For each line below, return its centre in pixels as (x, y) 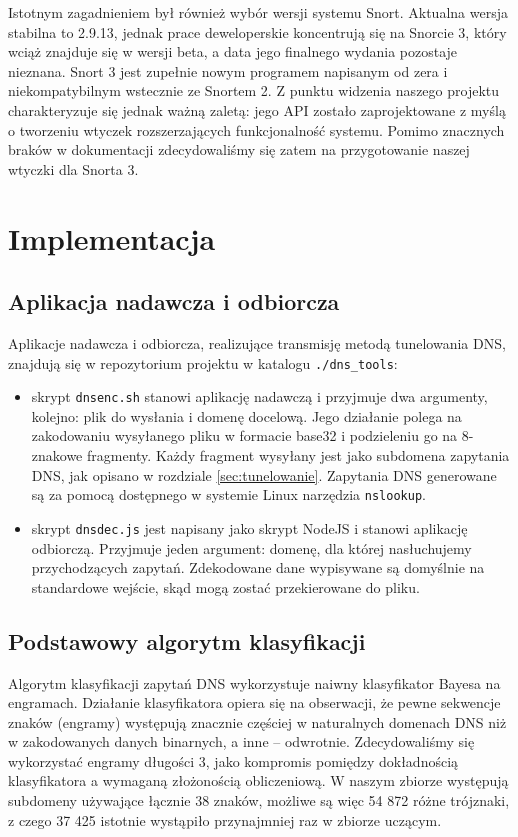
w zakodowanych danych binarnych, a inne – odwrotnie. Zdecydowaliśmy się (241, 741)
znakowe (57, 455)
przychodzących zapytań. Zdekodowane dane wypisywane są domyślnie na (258, 567)
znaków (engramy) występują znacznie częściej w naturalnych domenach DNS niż (257, 721)
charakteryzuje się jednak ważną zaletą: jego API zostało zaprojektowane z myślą (257, 109)
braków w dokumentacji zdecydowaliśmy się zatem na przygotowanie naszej (239, 149)
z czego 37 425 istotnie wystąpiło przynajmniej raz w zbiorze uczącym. (225, 819)
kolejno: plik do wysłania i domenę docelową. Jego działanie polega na (246, 415)
